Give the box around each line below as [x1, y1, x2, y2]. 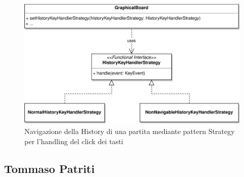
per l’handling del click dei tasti [24, 136, 124, 146]
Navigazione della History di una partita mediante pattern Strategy [24, 126, 235, 137]
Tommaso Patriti [4, 160, 95, 176]
